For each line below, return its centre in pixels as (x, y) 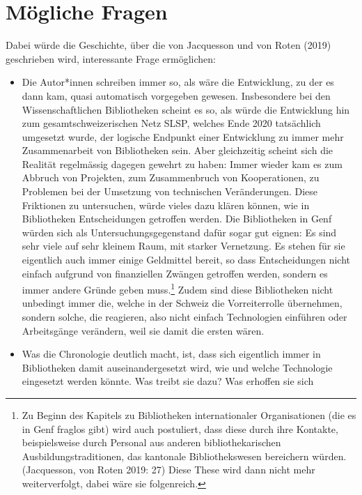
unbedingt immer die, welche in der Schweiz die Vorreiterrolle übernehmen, (182, 303)
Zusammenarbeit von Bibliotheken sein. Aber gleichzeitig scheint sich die (178, 150)
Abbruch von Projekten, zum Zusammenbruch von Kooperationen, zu (171, 177)
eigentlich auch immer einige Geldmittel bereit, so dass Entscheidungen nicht (186, 260)
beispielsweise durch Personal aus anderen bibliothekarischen (151, 442)
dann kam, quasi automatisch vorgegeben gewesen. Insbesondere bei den (176, 95)
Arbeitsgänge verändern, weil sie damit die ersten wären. (143, 330)
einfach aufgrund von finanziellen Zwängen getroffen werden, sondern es (175, 273)
